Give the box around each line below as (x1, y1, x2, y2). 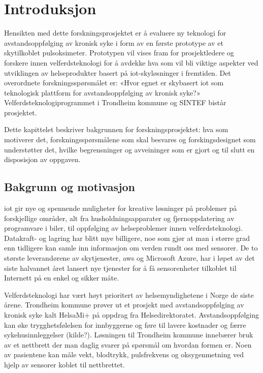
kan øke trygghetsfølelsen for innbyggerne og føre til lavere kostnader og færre (4, 319, 246, 330)
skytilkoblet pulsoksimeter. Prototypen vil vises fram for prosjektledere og (4, 47, 234, 58)
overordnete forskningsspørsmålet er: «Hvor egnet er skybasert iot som (4, 77, 224, 88)
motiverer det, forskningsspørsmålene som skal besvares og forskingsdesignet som (4, 134, 256, 145)
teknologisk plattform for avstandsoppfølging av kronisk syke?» (4, 87, 201, 98)
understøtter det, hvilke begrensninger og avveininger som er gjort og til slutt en (4, 144, 255, 154)
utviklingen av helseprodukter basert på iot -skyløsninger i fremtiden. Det (4, 67, 231, 78)
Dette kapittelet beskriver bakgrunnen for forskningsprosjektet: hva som (4, 124, 228, 135)
